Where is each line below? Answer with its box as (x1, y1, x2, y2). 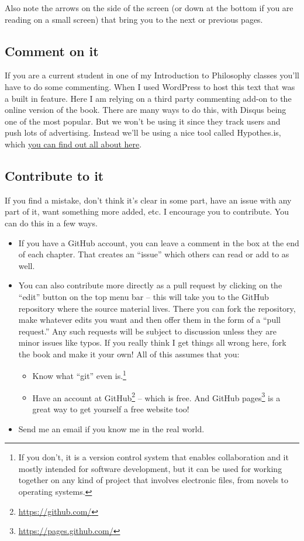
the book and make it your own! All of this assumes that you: (18, 347, 240, 360)
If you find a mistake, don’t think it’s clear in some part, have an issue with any (5, 194, 292, 206)
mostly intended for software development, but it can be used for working (18, 462, 282, 474)
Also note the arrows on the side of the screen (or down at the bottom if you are (5, 2, 293, 13)
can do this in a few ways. (5, 216, 98, 229)
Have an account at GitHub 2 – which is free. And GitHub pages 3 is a (32, 390, 281, 404)
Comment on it (5, 42, 99, 60)
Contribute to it (5, 166, 104, 184)
